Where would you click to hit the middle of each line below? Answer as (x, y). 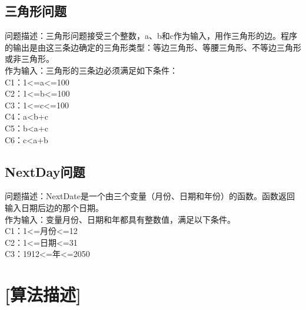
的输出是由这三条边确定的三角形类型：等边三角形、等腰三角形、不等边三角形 (153, 47)
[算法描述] (43, 294)
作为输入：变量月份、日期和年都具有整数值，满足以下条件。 (120, 219)
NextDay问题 (45, 171)
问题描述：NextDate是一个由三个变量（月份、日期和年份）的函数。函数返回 (150, 196)
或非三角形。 (29, 59)
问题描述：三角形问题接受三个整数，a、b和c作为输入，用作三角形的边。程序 (151, 36)
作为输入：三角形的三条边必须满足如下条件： (91, 70)
